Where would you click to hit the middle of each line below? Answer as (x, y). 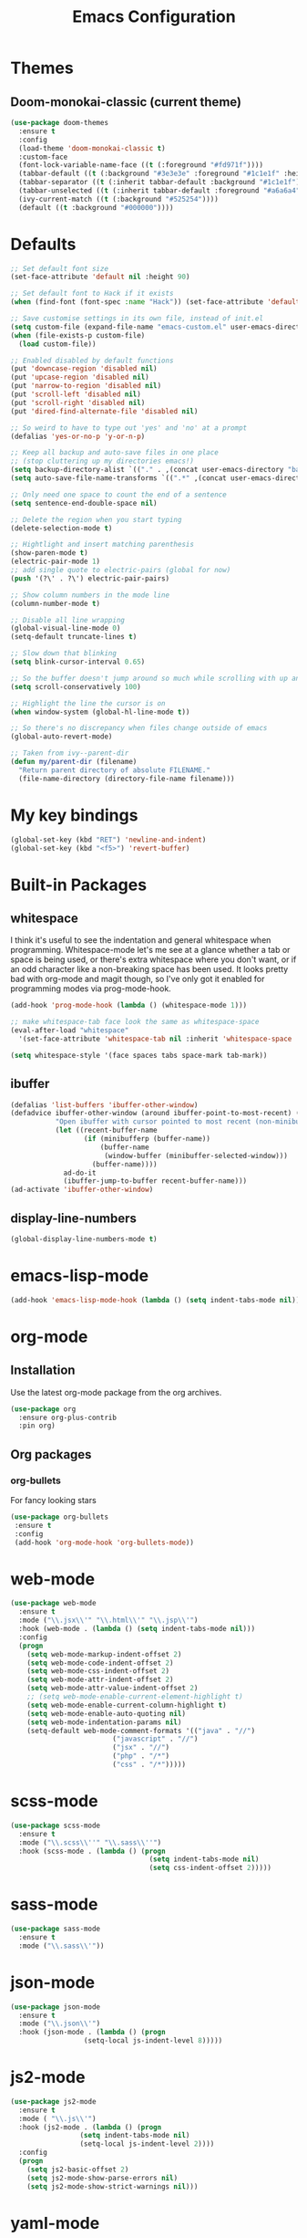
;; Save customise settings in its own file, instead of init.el (137, 319)
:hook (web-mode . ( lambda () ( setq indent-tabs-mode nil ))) (137, 1629)
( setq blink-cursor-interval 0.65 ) (78, 662)
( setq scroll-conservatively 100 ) (76, 686)
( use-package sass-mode (56, 1929)
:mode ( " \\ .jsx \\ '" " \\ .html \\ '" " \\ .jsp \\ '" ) (108, 1621)
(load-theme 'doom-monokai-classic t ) (92, 148)
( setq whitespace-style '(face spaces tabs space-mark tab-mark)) (139, 1055)
